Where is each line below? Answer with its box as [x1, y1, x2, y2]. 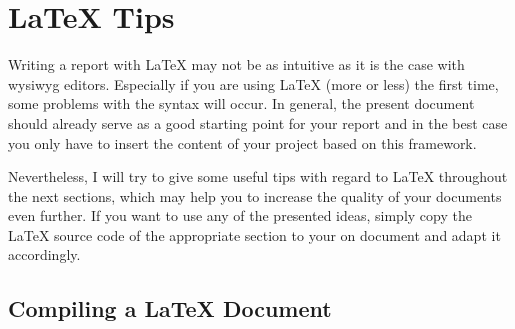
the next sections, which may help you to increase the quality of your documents [8, 185, 502, 206]
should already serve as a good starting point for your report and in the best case [8, 112, 508, 133]
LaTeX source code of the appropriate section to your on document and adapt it [8, 224, 501, 245]
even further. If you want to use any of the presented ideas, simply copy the [8, 205, 472, 226]
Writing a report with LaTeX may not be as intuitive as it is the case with [8, 54, 465, 75]
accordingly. [8, 244, 81, 265]
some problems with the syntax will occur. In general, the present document [8, 93, 475, 114]
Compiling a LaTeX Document [8, 293, 332, 324]
